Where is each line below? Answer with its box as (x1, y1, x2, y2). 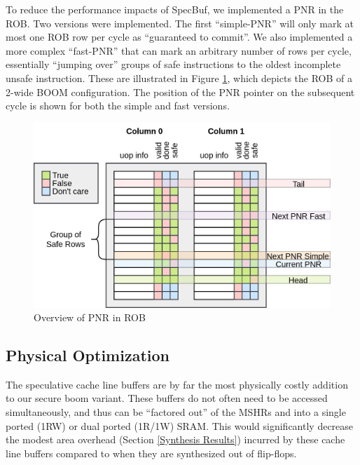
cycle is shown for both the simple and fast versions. (6, 98, 230, 113)
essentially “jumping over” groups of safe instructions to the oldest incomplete (6, 57, 341, 72)
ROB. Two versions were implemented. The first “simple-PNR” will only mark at (6, 15, 354, 30)
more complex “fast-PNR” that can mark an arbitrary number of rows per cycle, (6, 43, 352, 58)
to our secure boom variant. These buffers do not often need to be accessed (6, 391, 328, 405)
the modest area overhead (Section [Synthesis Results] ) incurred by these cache (6, 432, 345, 447)
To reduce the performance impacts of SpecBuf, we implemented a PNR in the (6, 2, 344, 16)
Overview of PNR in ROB (34, 310, 146, 325)
